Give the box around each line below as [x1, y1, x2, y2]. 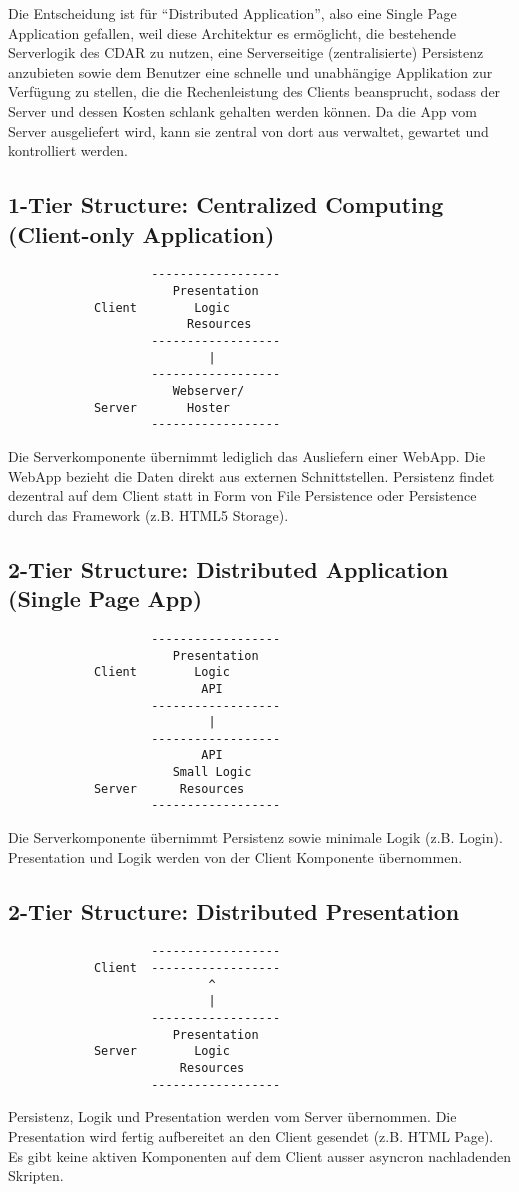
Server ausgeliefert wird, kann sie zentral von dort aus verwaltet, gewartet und [8, 120, 489, 141]
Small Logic [172, 765, 252, 780]
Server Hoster [93, 400, 230, 415]
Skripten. [8, 1165, 64, 1186]
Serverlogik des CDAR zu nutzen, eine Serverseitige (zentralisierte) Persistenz [8, 42, 484, 63]
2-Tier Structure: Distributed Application [8, 553, 449, 584]
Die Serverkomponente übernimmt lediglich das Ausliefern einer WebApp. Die [8, 445, 486, 466]
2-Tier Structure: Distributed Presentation [8, 895, 460, 926]
